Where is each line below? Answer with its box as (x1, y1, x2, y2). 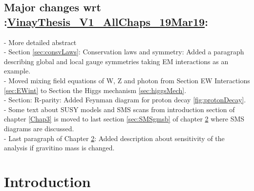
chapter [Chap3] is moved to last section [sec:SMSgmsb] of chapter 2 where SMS (4, 114, 245, 124)
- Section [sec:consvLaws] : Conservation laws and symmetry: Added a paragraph (4, 47, 244, 57)
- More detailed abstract (4, 37, 77, 47)
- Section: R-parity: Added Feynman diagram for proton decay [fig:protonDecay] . (4, 95, 246, 105)
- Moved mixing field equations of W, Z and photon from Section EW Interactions (4, 75, 250, 85)
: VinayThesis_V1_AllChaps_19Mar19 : (4, 14, 208, 29)
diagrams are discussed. (4, 123, 74, 133)
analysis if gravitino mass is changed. (4, 143, 115, 153)
